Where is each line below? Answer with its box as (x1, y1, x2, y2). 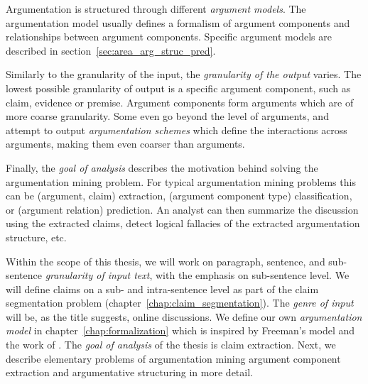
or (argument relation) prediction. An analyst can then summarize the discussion (6, 202, 359, 216)
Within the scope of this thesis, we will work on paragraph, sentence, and (6, 253, 325, 268)
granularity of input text (45, 268, 150, 282)
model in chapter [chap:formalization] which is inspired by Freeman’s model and (6, 323, 355, 338)
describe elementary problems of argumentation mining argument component (6, 351, 341, 366)
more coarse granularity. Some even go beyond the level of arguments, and (6, 109, 329, 124)
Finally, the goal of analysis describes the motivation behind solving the (6, 160, 318, 175)
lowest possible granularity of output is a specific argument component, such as (6, 80, 351, 95)
